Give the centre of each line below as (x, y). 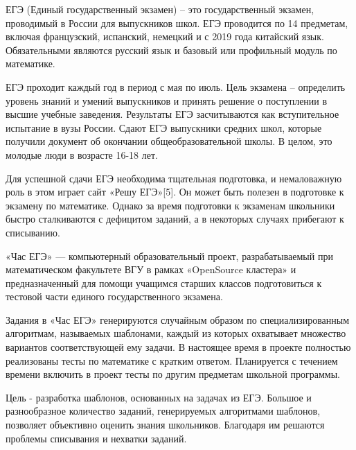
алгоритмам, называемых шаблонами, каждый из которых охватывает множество (176, 333)
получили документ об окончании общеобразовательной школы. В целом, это (169, 141)
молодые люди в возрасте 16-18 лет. (82, 154)
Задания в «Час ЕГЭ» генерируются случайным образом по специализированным (178, 319)
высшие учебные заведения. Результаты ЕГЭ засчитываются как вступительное (172, 114)
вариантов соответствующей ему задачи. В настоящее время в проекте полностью (178, 347)
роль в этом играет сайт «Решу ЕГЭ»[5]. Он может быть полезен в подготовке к (175, 192)
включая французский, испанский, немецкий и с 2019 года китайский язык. (165, 36)
